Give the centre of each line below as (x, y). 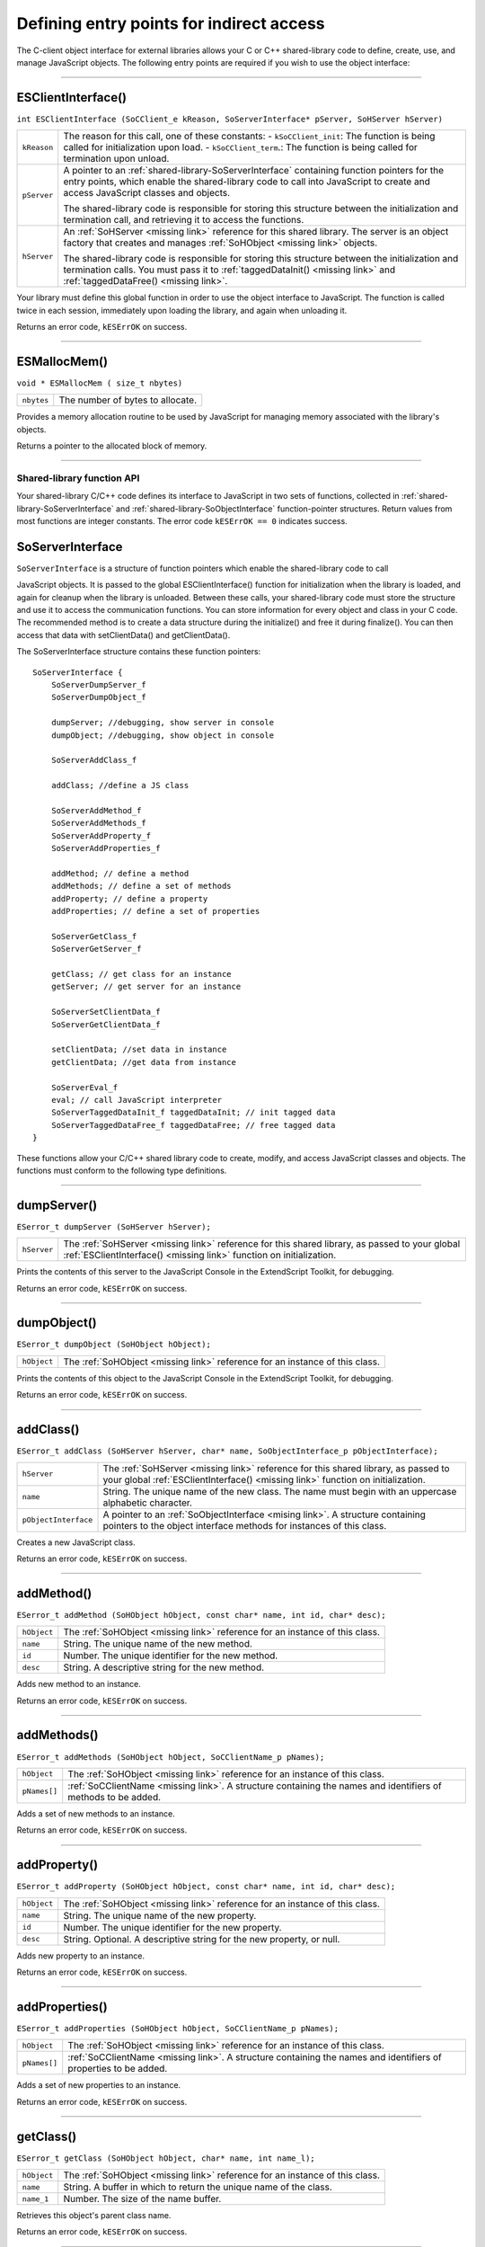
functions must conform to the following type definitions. (122, 1170)
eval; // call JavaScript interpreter (137, 1100)
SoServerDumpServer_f (99, 685)
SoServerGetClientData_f (106, 1024)
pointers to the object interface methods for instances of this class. (245, 1525)
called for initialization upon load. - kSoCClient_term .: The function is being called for (240, 147)
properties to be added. (118, 2069)
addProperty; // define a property (129, 898)
